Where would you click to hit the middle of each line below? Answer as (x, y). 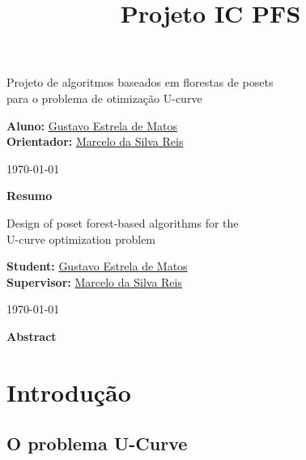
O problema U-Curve (97, 443)
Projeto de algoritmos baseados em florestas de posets (140, 82)
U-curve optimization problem (81, 239)
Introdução (69, 392)
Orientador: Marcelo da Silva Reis (95, 141)
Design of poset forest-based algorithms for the (123, 222)
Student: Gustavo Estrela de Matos (97, 266)
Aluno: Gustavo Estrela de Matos (92, 125)
